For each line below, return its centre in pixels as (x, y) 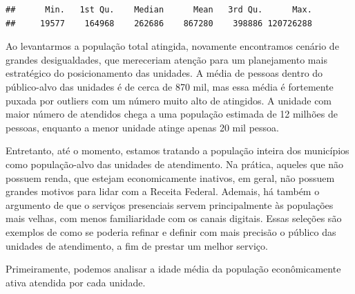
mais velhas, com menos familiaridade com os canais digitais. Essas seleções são (174, 218)
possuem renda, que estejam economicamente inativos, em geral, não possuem (170, 177)
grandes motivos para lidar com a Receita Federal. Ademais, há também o (163, 191)
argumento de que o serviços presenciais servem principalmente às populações (170, 204)
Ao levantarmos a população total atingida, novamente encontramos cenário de (172, 46)
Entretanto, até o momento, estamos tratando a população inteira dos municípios (177, 150)
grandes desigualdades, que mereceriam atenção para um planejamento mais (166, 59)
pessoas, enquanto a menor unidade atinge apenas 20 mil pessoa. (142, 127)
